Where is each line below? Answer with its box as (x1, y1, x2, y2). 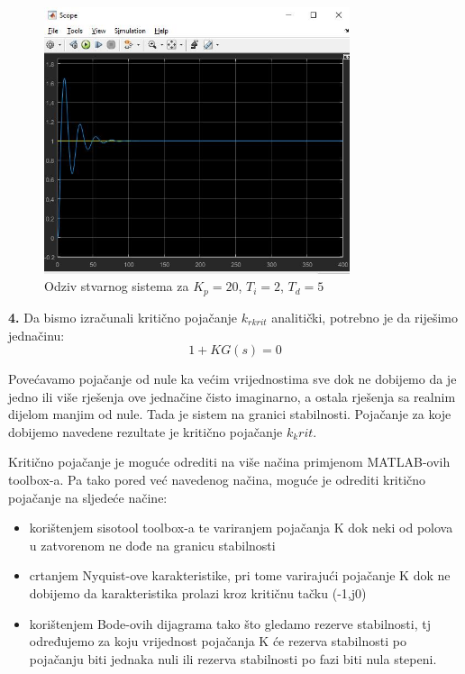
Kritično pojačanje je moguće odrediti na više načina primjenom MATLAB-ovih (8, 452, 451, 471)
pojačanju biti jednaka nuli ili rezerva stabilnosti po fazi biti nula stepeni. (29, 649, 437, 668)
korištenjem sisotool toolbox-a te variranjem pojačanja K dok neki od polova (29, 518, 453, 537)
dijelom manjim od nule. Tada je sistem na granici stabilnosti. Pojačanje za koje (8, 405, 451, 424)
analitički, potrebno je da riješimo (271, 307, 458, 326)
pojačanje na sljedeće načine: (8, 487, 168, 506)
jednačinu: (8, 325, 65, 344)
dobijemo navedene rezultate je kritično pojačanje (8, 422, 283, 441)
